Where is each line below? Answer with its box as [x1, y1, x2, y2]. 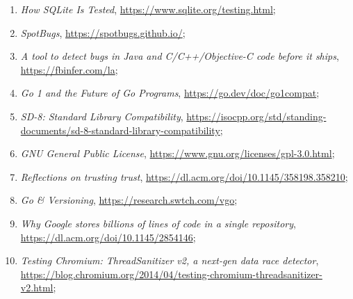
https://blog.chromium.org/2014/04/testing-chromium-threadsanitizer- [20, 266, 322, 281]
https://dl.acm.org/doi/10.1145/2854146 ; [20, 229, 196, 244]
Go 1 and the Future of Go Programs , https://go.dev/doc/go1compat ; [20, 86, 320, 100]
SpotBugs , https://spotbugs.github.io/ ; [20, 25, 186, 40]
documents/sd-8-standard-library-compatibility [20, 122, 220, 137]
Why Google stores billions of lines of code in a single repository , [20, 216, 296, 230]
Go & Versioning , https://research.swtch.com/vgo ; [20, 193, 238, 207]
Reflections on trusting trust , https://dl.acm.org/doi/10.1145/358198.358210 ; [20, 169, 348, 184]
